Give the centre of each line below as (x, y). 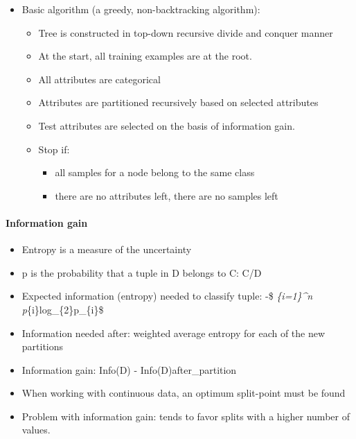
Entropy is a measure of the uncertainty (107, 249)
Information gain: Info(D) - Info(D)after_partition (129, 369)
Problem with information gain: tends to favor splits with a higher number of (186, 416)
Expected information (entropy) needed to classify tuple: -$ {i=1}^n (167, 296)
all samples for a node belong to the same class (155, 172)
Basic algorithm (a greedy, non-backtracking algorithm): (141, 9)
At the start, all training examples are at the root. (145, 56)
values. (36, 430)
